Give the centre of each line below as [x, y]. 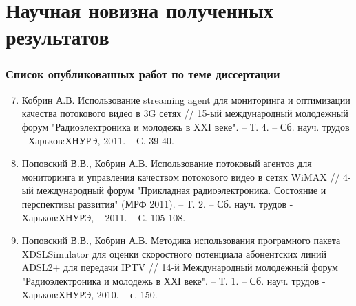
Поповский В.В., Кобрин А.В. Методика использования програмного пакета [181, 240]
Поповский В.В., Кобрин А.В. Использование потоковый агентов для [167, 163]
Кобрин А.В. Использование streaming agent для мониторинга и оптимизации [186, 99]
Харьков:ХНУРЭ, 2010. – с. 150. [90, 294]
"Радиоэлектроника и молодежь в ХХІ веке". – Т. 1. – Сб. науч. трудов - [174, 280]
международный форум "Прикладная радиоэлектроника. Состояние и [181, 190]
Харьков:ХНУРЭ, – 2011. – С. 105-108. [104, 217]
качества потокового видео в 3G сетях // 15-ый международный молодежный [185, 113]
